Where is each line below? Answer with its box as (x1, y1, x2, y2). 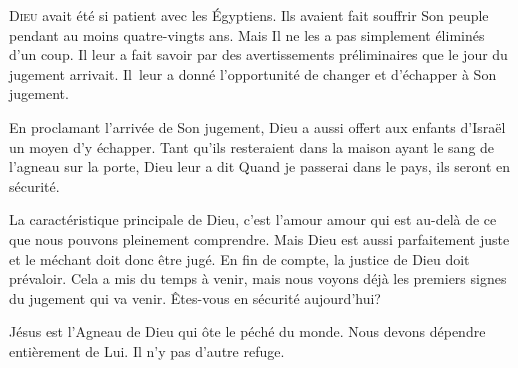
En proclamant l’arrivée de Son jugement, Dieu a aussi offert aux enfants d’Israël (9, 116, 506, 137)
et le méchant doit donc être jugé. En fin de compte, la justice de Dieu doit (9, 248, 470, 269)
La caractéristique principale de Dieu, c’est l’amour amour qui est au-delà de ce (9, 209, 497, 230)
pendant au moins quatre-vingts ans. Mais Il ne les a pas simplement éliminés (9, 24, 485, 45)
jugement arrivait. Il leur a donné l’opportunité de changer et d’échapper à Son (9, 63, 497, 84)
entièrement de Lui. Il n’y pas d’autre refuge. (9, 340, 285, 361)
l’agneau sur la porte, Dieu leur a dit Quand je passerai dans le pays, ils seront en (9, 156, 511, 177)
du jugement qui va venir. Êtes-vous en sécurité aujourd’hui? (9, 287, 381, 308)
